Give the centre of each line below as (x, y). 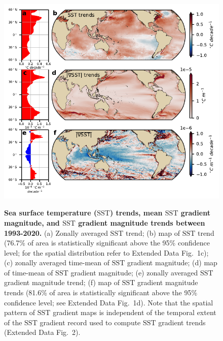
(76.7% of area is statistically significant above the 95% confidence (107, 243)
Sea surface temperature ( (51, 213)
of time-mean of (29, 272)
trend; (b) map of (153, 232)
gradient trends (182, 322)
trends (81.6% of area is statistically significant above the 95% (101, 292)
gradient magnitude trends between (142, 222)
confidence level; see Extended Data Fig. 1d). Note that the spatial (109, 302)
